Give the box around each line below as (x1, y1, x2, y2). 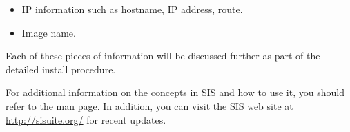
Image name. (21, 25, 76, 39)
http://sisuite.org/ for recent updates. (6, 112, 166, 126)
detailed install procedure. (6, 62, 116, 76)
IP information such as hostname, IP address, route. (21, 2, 243, 16)
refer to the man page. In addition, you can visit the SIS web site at (6, 98, 293, 113)
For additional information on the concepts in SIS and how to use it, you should (6, 85, 344, 100)
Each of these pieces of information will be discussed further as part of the (6, 48, 320, 63)
